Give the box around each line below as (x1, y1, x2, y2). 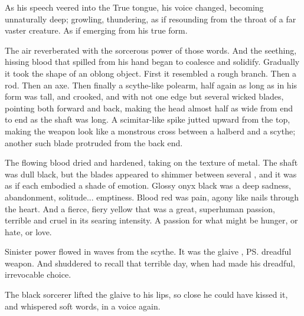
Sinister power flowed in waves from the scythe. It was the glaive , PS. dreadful (5, 245, 292, 258)
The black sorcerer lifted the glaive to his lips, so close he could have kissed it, (5, 288, 288, 301)
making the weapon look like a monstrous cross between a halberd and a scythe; (5, 124, 296, 137)
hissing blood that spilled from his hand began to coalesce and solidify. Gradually (5, 55, 300, 68)
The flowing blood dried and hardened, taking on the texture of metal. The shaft (5, 156, 298, 169)
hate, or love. (5, 225, 52, 238)
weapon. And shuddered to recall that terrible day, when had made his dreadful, (5, 256, 295, 269)
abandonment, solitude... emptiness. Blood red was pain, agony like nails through (5, 190, 299, 203)
